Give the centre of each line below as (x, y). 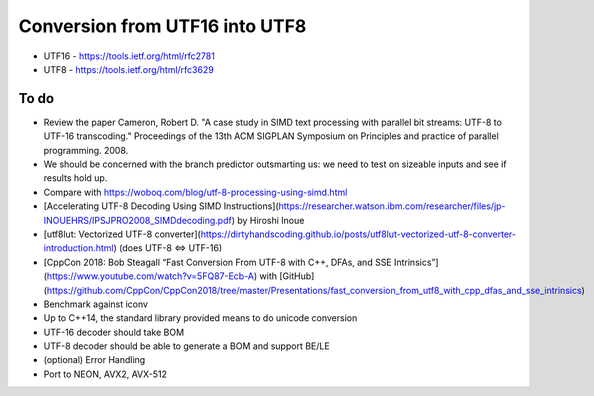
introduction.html (78, 248)
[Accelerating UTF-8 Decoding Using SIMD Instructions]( (161, 206)
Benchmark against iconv (96, 304)
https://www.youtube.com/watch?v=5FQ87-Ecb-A (150, 276)
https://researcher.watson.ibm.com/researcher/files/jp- (392, 206)
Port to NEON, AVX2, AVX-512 (105, 374)
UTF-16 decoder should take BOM (114, 332)
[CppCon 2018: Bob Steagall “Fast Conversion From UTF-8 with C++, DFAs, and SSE (217, 262)
